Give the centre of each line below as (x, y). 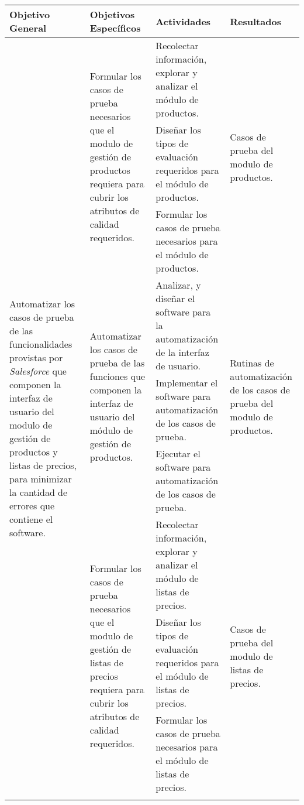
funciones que (118, 376)
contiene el (31, 519)
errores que (32, 506)
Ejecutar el (178, 453)
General (28, 28)
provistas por (36, 357)
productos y (34, 452)
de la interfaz (182, 352)
